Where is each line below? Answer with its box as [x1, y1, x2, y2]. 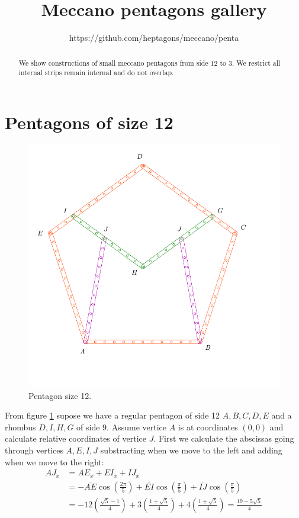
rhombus [5, 420, 36, 433]
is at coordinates [178, 420, 238, 433]
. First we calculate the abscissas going [153, 432, 294, 445]
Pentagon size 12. [28, 389, 92, 401]
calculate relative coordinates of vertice [5, 432, 146, 445]
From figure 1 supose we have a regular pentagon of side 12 [5, 409, 220, 422]
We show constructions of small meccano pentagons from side [18, 57, 208, 67]
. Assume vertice [107, 420, 166, 433]
